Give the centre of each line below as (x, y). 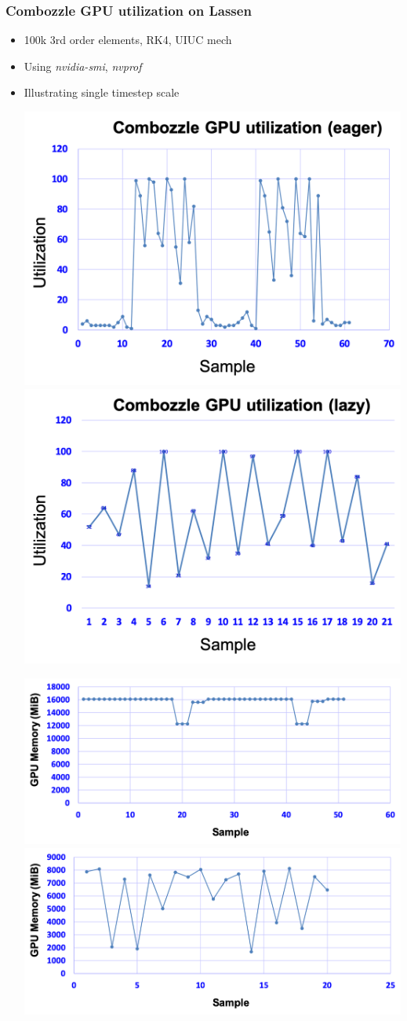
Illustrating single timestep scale (102, 92)
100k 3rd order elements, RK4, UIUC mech (128, 40)
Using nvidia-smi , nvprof (83, 66)
